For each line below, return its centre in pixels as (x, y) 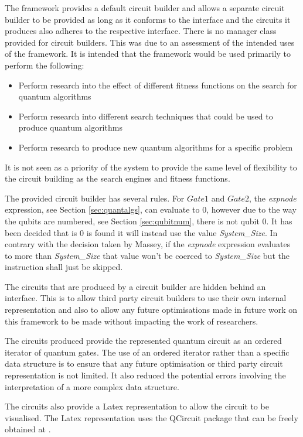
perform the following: (45, 65)
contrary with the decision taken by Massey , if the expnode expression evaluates (148, 244)
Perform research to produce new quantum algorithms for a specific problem (156, 147)
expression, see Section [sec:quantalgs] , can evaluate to (102, 209)
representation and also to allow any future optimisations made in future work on (151, 310)
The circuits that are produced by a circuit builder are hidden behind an (135, 286)
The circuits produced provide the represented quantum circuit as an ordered (143, 341)
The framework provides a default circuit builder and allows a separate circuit (145, 8)
